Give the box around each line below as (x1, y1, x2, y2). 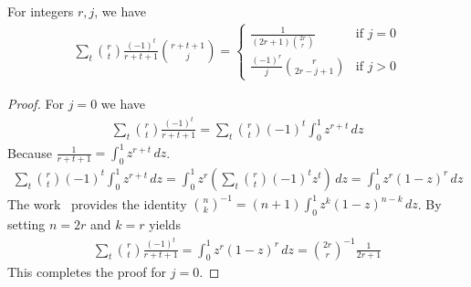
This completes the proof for (7, 262, 167, 282)
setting (7, 215, 46, 234)
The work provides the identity (7, 194, 187, 213)
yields (149, 215, 181, 234)
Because (7, 143, 52, 162)
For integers (7, 2, 74, 20)
